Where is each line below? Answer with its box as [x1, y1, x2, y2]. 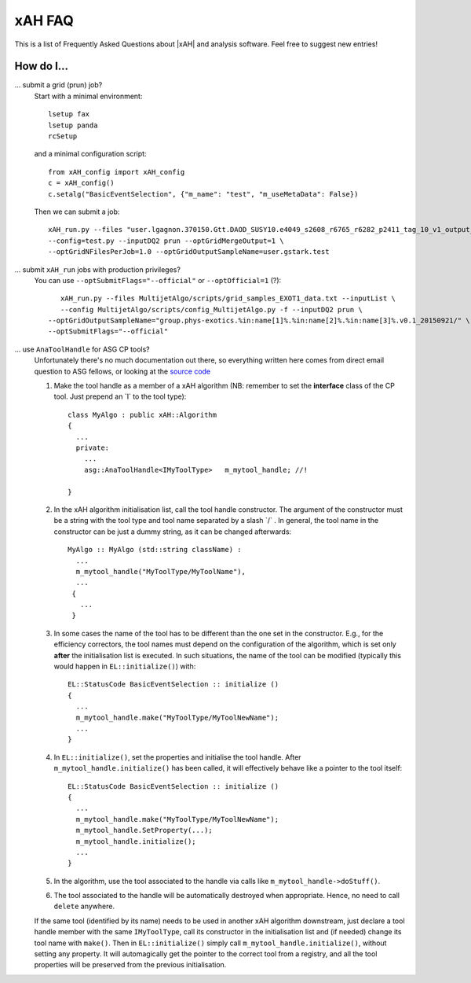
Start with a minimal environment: [34, 91, 143, 101]
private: [75, 444, 110, 452]
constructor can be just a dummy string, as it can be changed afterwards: [53, 527, 292, 536]
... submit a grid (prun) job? [14, 80, 103, 90]
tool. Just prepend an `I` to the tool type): [53, 392, 187, 401]
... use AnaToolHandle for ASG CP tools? [14, 344, 151, 354]
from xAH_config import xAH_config [48, 168, 185, 176]
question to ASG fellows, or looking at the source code [34, 366, 211, 376]
